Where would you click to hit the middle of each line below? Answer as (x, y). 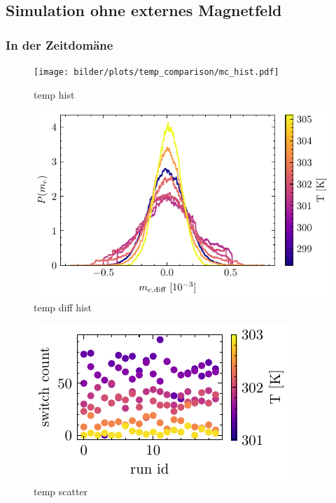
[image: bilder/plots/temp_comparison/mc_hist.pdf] (156, 72)
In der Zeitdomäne (59, 44)
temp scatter (61, 491)
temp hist (54, 94)
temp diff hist (63, 307)
